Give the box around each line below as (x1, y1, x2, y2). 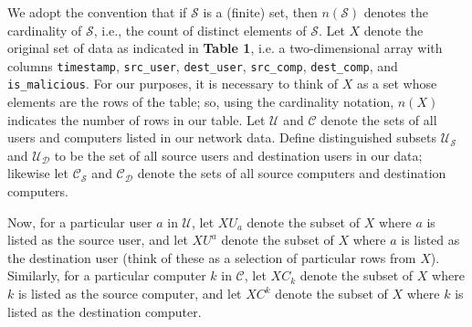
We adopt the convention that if (7, 3, 187, 21)
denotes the (363, 3, 428, 21)
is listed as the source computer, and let (17, 284, 242, 303)
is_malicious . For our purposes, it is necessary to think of (7, 74, 338, 93)
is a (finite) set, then (203, 3, 318, 21)
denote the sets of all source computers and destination (137, 163, 446, 183)
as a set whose (356, 74, 437, 93)
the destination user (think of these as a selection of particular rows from (7, 248, 416, 267)
